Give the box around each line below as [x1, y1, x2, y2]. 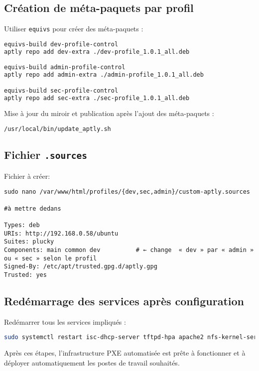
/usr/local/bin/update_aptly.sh [4, 125, 111, 133]
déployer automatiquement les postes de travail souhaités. [4, 357, 180, 368]
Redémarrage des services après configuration [4, 293, 244, 308]
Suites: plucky [4, 238, 54, 246]
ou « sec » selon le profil [4, 254, 97, 262]
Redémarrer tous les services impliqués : [4, 316, 126, 327]
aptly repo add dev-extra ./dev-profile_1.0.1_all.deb [4, 48, 190, 55]
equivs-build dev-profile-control [4, 40, 119, 48]
